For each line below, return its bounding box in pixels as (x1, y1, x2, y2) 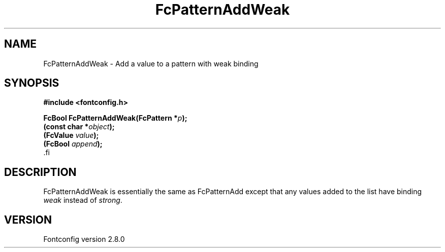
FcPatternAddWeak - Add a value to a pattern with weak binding (43, 59, 259, 68)
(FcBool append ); (43, 139, 103, 149)
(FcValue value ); (43, 131, 99, 140)
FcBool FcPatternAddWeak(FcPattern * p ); (43, 114, 187, 123)
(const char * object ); (43, 122, 115, 131)
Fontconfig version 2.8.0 (43, 235, 125, 244)
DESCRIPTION (4, 165, 77, 178)
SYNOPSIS (4, 77, 59, 90)
